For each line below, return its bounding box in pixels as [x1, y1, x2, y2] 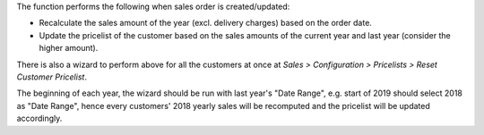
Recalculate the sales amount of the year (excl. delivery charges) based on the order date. [39, 18, 372, 29]
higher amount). [39, 43, 99, 54]
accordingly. [16, 113, 63, 124]
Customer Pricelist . [16, 72, 87, 82]
